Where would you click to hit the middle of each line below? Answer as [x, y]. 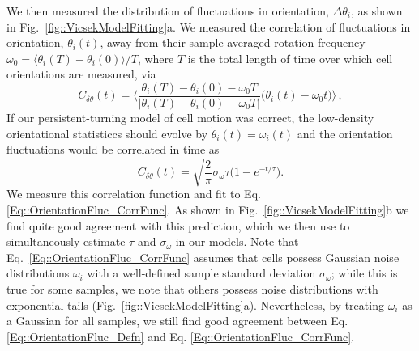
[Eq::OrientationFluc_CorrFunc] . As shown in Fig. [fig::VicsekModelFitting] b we [208, 209]
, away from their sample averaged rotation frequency [233, 42]
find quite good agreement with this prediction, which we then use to [178, 225]
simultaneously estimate [66, 241]
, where [156, 58]
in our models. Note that [237, 241]
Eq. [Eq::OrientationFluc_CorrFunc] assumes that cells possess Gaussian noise [203, 257]
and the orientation [345, 133]
